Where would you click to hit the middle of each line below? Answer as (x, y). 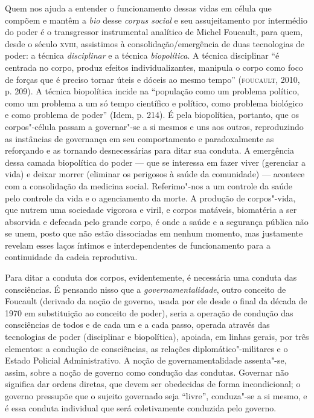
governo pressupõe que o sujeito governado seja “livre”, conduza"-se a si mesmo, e (156, 396)
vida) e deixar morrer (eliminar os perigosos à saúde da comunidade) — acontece (155, 174)
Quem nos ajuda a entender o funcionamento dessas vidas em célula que (138, 8)
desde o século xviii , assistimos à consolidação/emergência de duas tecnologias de (155, 43)
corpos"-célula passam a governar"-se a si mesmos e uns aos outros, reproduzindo (154, 126)
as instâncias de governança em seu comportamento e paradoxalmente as (139, 138)
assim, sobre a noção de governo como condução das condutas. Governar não (147, 372)
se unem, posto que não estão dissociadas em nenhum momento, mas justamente (154, 233)
